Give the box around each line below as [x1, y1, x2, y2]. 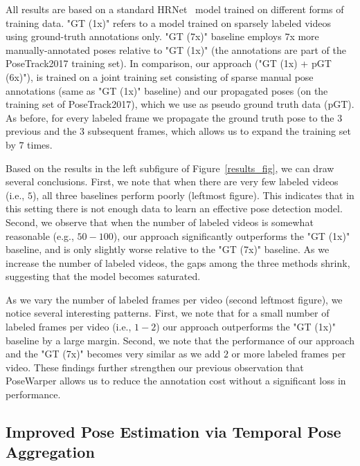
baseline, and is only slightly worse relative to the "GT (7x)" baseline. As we [6, 242, 330, 257]
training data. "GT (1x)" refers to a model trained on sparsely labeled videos [6, 15, 331, 30]
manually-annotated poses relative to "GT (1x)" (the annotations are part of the [6, 42, 346, 57]
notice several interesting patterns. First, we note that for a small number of [6, 306, 330, 320]
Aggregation [6, 441, 95, 463]
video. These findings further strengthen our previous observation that [6, 360, 304, 374]
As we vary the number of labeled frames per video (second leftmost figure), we [6, 292, 343, 306]
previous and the [6, 124, 77, 138]
